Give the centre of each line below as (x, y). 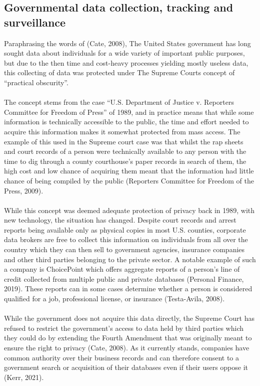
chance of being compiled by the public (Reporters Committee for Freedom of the (129, 180)
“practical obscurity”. (36, 82)
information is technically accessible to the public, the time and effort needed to (126, 122)
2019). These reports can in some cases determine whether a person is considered (128, 288)
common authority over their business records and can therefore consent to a (122, 357)
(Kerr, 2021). (24, 377)
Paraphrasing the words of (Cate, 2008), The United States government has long (127, 43)
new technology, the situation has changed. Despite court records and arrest (120, 220)
